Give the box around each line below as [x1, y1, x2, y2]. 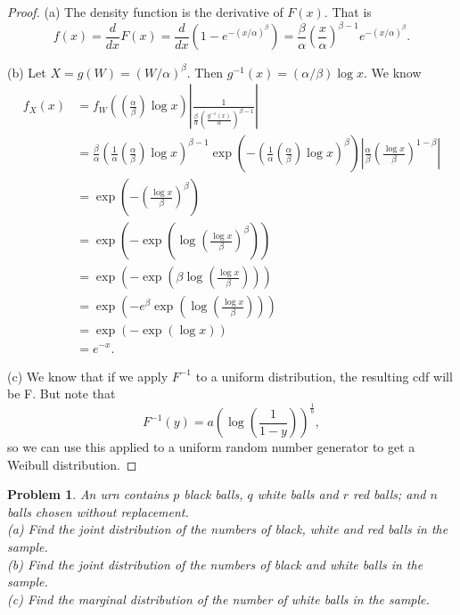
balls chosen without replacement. [7, 502, 189, 521]
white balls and [257, 485, 339, 504]
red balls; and [353, 485, 426, 504]
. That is [324, 3, 372, 20]
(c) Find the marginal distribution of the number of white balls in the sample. [7, 589, 430, 608]
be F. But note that [7, 384, 116, 403]
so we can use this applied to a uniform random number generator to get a [7, 438, 415, 456]
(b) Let [7, 62, 46, 81]
